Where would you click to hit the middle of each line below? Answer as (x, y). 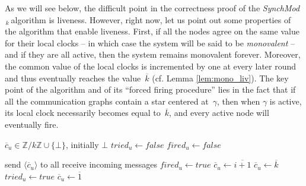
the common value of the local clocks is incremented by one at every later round (151, 66)
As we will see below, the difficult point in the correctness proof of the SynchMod (152, 8)
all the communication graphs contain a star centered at (107, 101)
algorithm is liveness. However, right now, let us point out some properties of (151, 19)
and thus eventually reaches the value (73, 78)
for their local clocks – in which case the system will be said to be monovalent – (150, 42)
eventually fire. (32, 124)
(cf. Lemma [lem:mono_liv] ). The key (220, 78)
